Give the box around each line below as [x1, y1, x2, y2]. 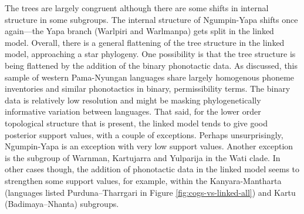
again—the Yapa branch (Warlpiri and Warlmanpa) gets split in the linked [5, 25, 274, 37]
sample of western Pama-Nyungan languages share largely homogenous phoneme [5, 71, 295, 83]
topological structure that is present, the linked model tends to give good [5, 116, 268, 129]
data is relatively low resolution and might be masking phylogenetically [5, 93, 261, 106]
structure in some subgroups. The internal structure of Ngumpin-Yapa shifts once [5, 13, 298, 25]
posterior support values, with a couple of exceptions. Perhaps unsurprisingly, [5, 128, 283, 141]
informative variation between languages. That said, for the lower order [5, 105, 261, 118]
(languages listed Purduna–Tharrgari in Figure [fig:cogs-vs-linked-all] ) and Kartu [5, 186, 296, 198]
